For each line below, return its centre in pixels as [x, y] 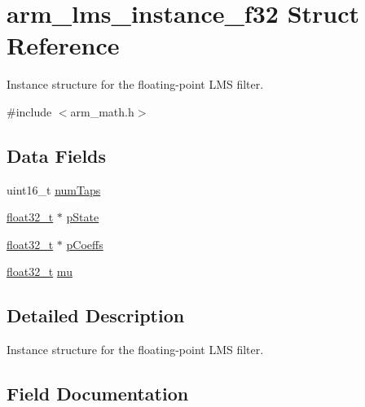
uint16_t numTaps [54, 189]
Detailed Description [96, 315]
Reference [63, 45]
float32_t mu [40, 271]
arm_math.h [102, 111]
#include [29, 111]
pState [83, 217]
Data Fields [57, 155]
